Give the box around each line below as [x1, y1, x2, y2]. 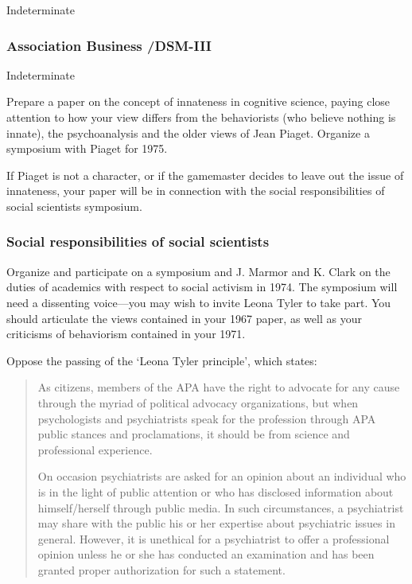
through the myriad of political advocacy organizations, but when [37, 394, 359, 411]
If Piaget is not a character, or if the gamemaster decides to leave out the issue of [6, 166, 404, 183]
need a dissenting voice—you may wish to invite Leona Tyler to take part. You [6, 294, 391, 310]
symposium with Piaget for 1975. [6, 140, 168, 157]
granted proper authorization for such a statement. [37, 561, 286, 578]
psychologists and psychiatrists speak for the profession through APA [37, 410, 376, 426]
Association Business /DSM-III [6, 35, 212, 55]
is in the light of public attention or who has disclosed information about [37, 483, 394, 500]
